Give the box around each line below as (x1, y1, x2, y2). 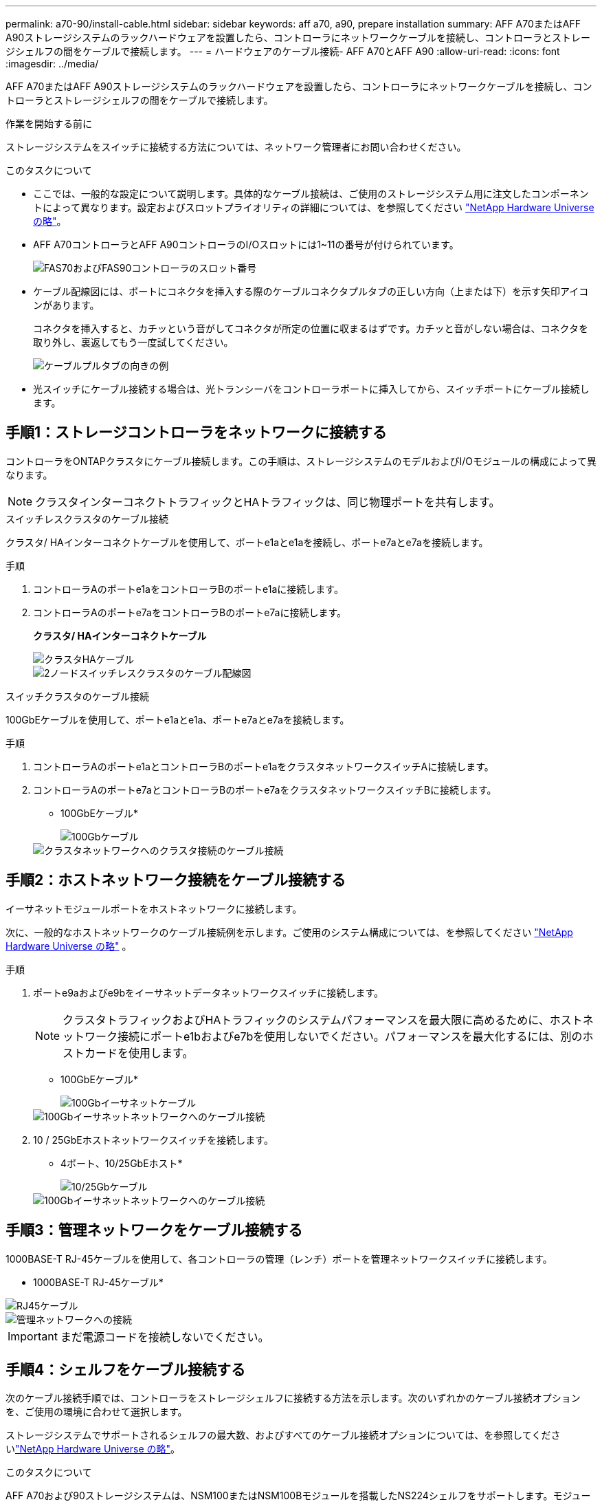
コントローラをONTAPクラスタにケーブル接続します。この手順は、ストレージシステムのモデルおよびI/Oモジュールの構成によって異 (5, 455, 597, 467)
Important (8, 1329, 58, 1343)
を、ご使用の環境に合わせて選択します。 (5, 1406, 188, 1418)
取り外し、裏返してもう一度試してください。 (33, 336, 234, 348)
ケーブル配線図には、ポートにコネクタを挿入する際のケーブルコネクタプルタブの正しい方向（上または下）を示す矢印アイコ (33, 285, 589, 297)
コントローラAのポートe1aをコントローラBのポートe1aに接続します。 (33, 583, 344, 595)
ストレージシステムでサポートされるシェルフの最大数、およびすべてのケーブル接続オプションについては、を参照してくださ (5, 1429, 561, 1441)
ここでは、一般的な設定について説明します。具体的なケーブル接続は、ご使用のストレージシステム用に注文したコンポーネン (33, 188, 589, 199)
